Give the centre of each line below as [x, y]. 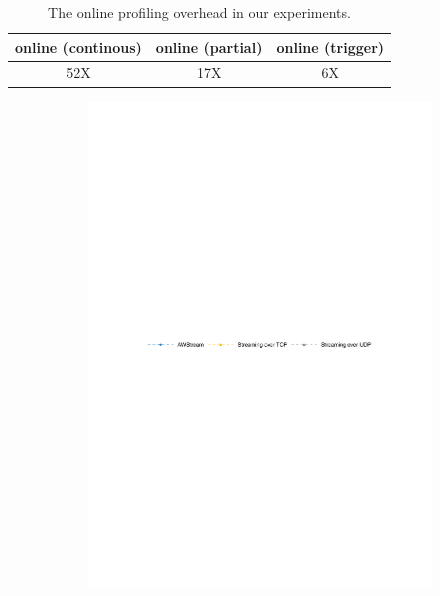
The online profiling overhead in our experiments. [199, 12]
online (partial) [209, 46]
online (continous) [78, 46]
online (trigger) [330, 46]
